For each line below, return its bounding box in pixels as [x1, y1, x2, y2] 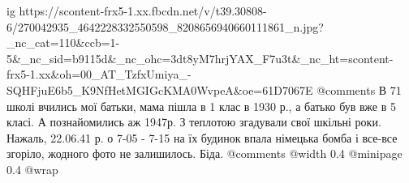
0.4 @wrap [6, 160, 58, 177]
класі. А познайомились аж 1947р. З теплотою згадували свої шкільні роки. [6, 113, 381, 130]
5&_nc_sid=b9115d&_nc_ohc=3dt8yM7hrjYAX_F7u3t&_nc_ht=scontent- [6, 49, 394, 66]
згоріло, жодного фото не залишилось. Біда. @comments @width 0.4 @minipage [6, 145, 403, 162]
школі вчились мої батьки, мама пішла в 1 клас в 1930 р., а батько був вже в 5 [6, 97, 396, 114]
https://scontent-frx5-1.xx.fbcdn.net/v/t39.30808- [19, 2, 267, 19]
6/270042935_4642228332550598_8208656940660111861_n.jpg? [6, 18, 324, 35]
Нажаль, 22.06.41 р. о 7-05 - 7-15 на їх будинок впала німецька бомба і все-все [6, 129, 398, 146]
